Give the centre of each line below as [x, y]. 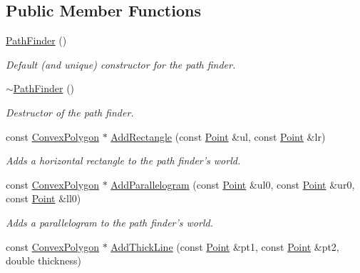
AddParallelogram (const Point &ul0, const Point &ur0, [233, 184]
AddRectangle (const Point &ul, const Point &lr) [218, 136]
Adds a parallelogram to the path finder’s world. [109, 222]
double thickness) [43, 260]
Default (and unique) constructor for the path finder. [121, 64]
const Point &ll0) [43, 198]
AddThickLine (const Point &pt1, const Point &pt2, [225, 246]
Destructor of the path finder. [70, 112]
